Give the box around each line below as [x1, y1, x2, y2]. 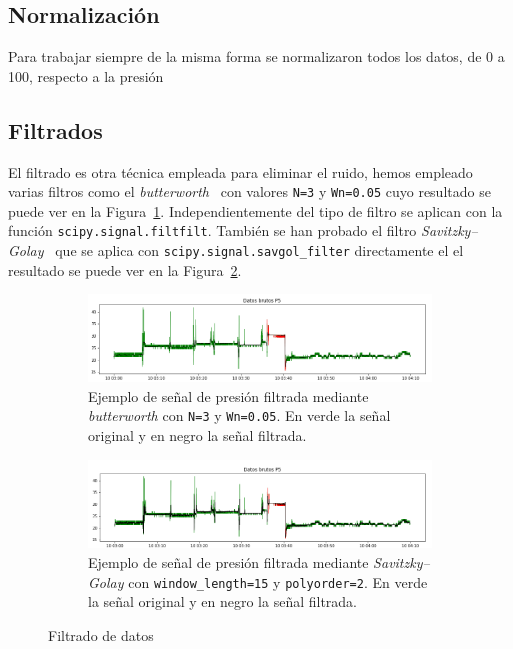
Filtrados [8, 114, 103, 145]
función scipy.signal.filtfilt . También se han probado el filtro [8, 220, 417, 241]
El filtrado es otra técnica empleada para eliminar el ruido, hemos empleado [8, 161, 473, 182]
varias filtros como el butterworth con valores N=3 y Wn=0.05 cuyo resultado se [8, 181, 491, 202]
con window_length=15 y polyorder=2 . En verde [128, 571, 428, 592]
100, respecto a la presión [8, 65, 164, 86]
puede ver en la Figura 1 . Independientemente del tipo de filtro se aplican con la [8, 200, 503, 221]
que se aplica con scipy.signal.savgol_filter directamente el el [55, 240, 464, 261]
